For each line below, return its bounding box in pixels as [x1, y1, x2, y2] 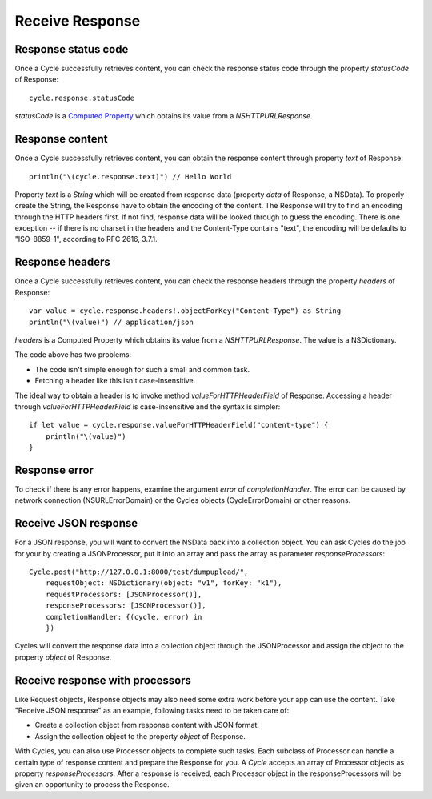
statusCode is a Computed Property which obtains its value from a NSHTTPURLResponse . [14, 111, 313, 121]
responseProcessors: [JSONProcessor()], [45, 601, 207, 610]
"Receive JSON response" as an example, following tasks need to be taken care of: [14, 705, 290, 716]
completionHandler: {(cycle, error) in [45, 612, 202, 621]
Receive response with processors [14, 673, 192, 687]
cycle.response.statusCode [29, 93, 135, 102]
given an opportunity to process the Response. [14, 780, 170, 789]
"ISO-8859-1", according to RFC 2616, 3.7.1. [14, 235, 158, 244]
